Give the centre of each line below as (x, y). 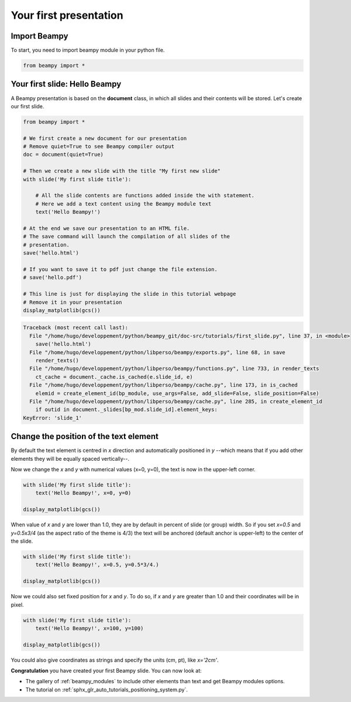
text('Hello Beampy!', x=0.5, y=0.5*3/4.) (97, 565)
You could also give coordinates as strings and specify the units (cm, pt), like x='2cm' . (115, 660)
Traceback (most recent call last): (76, 328)
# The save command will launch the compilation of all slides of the (127, 237)
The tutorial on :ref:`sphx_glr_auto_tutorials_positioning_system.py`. (107, 689)
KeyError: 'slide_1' (52, 418)
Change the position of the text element (85, 436)
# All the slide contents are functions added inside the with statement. (145, 196)
